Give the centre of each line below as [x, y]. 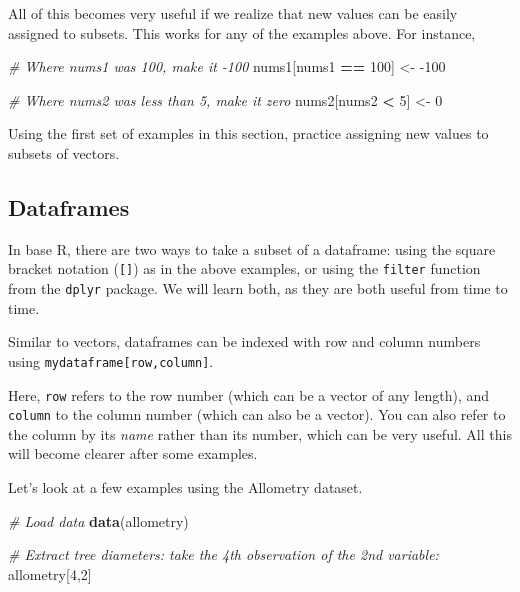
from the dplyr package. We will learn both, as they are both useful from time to [258, 288]
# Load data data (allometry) [98, 520]
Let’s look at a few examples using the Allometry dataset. [185, 487]
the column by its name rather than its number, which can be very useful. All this [260, 433]
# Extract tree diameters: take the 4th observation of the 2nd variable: [223, 554]
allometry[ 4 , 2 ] [50, 573]
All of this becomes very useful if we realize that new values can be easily [233, 13]
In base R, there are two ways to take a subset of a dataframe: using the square [252, 248]
